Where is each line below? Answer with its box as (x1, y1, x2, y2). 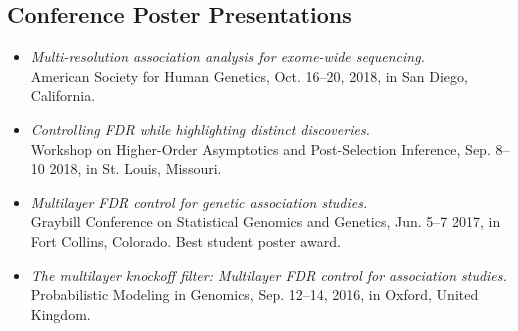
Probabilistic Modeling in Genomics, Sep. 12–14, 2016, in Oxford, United (30, 284, 479, 305)
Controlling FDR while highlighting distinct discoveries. (30, 118, 370, 139)
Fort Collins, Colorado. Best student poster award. (30, 230, 341, 251)
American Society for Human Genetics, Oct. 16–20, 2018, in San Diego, (30, 65, 468, 86)
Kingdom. (30, 303, 91, 324)
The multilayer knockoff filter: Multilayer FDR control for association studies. (30, 264, 507, 285)
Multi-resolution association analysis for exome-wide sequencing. (30, 46, 425, 67)
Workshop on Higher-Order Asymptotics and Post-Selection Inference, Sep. (30, 138, 491, 159)
